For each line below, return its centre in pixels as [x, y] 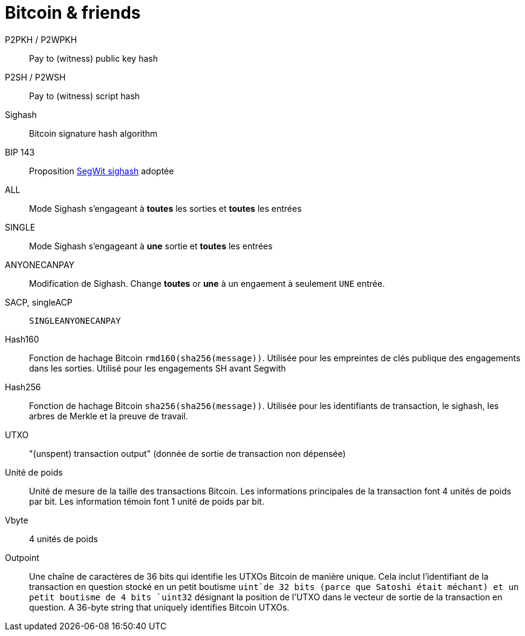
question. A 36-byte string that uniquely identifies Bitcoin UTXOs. [159, 607]
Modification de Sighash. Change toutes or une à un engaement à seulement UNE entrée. [207, 283]
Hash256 [23, 387]
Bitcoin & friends [73, 13]
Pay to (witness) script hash [85, 96]
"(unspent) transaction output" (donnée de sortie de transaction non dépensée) [187, 453]
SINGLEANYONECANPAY [75, 320]
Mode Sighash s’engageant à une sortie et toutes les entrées [151, 246]
